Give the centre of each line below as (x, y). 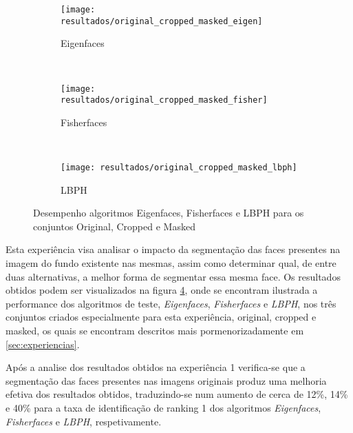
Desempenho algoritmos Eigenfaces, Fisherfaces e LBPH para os (169, 213)
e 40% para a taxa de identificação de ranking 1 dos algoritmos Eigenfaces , (163, 407)
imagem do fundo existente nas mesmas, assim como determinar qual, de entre (171, 263)
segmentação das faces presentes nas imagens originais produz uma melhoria (166, 380)
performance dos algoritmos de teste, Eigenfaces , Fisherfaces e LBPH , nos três (171, 303)
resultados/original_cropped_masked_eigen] (162, 21)
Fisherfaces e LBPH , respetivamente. (84, 421)
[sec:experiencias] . (43, 344)
